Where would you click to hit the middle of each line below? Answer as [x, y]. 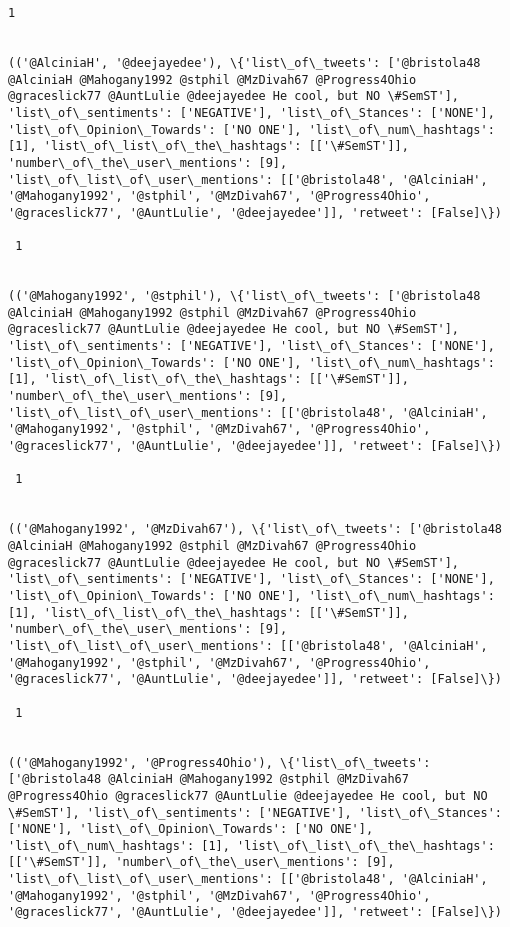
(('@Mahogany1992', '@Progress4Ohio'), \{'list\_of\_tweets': [219, 762]
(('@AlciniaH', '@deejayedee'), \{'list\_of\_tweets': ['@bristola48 [244, 62]
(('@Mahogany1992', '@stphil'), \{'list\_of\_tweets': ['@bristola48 [244, 296]
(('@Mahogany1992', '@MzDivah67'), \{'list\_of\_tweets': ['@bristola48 [255, 529]
